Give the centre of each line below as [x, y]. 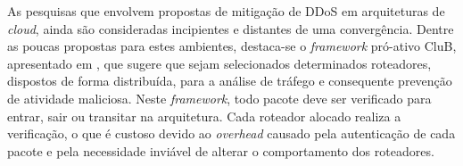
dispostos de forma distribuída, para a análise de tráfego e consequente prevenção [230, 81]
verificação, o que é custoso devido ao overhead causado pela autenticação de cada [231, 133]
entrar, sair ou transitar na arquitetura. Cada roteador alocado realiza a [204, 116]
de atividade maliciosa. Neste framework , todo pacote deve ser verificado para [219, 98]
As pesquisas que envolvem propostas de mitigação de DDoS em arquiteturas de [226, 11]
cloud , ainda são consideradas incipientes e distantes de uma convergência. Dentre [231, 28]
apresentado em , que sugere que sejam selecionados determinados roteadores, [219, 63]
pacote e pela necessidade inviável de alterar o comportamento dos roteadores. [221, 150]
